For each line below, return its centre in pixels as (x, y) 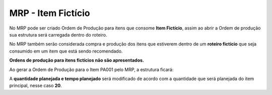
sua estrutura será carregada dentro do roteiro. (58, 34)
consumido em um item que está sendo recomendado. (66, 51)
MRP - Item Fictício (50, 13)
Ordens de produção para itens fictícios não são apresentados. (77, 60)
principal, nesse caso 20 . (36, 85)
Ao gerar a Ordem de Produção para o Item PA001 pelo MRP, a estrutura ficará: (91, 69)
